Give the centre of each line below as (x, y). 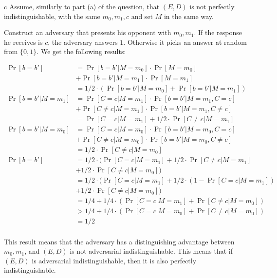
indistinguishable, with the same (52, 16)
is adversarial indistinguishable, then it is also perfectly (114, 260)
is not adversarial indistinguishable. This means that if (151, 251)
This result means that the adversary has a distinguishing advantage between (119, 241)
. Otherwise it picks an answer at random (185, 42)
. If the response (218, 32)
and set (142, 16)
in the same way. (189, 16)
